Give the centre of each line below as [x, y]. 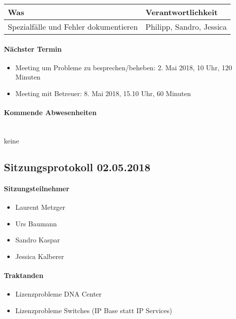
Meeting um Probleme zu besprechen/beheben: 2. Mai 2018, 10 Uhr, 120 [124, 67]
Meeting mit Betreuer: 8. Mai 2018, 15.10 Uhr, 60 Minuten [103, 93]
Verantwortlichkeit [182, 12]
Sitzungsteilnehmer [37, 188]
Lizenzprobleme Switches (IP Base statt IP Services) [94, 310]
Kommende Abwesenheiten [50, 112]
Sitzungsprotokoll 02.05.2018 [77, 167]
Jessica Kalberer [40, 256]
